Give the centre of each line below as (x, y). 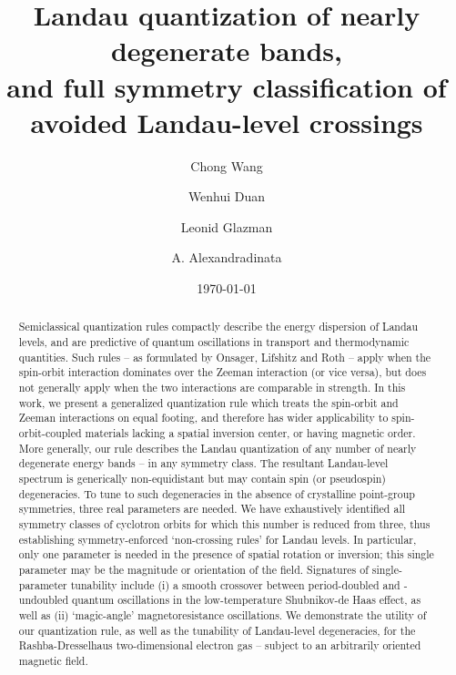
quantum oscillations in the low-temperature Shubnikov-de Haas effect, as (246, 600)
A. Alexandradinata (227, 257)
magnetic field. (53, 660)
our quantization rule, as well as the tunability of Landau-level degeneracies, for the (217, 630)
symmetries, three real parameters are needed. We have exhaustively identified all (212, 509)
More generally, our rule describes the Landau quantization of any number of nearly (218, 448)
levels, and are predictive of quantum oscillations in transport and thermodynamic (214, 342)
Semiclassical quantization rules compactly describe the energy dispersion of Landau (218, 327)
